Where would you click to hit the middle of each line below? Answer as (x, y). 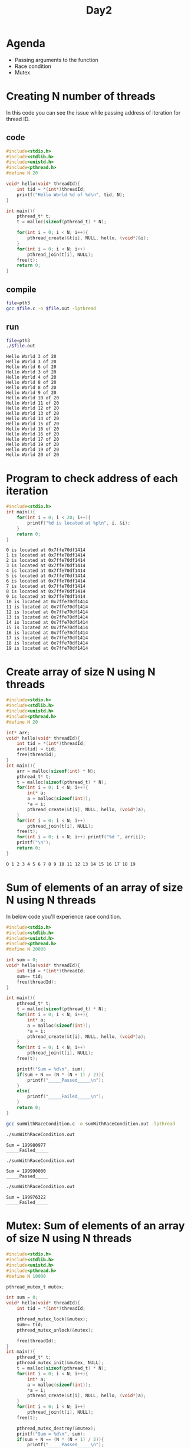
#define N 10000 (26, 1276)
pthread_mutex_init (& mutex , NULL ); (60, 1363)
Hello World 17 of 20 (33, 440)
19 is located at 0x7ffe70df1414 (47, 648)
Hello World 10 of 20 (33, 398)
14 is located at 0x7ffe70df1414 (47, 623)
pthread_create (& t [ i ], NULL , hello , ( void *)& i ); (88, 238)
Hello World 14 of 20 (33, 419)
